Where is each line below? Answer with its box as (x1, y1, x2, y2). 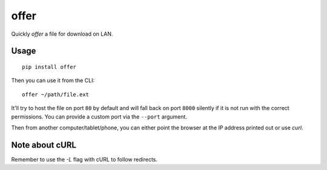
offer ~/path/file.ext (22, 91, 90, 98)
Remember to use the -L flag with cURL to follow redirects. (11, 155, 157, 163)
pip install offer (22, 64, 77, 70)
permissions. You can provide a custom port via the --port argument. (11, 113, 188, 120)
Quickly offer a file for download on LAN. (11, 30, 113, 38)
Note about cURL (11, 140, 77, 150)
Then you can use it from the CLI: (11, 77, 95, 84)
